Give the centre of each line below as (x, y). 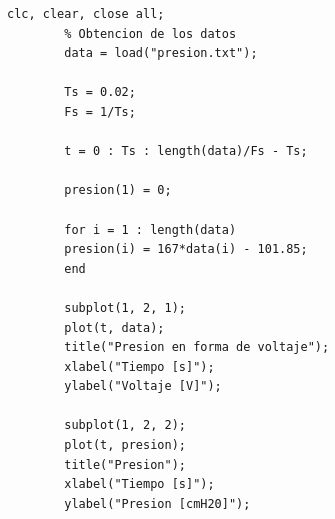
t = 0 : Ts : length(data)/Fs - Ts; (186, 151)
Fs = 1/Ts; (100, 111)
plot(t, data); (114, 327)
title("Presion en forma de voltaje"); (197, 347)
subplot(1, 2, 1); (125, 307)
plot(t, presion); (125, 445)
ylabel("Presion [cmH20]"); (157, 503)
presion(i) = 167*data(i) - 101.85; (186, 249)
